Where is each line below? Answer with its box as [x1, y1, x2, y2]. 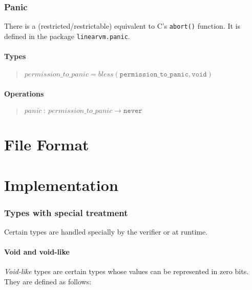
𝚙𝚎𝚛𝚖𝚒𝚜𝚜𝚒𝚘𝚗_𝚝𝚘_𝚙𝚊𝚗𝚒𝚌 [119, 71, 189, 79]
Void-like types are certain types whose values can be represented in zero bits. [4, 266, 249, 277]
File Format [4, 134, 89, 155]
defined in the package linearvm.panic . [4, 30, 130, 41]
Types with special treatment [4, 206, 128, 219]
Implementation [4, 174, 118, 195]
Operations [4, 88, 44, 99]
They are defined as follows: [4, 276, 92, 287]
